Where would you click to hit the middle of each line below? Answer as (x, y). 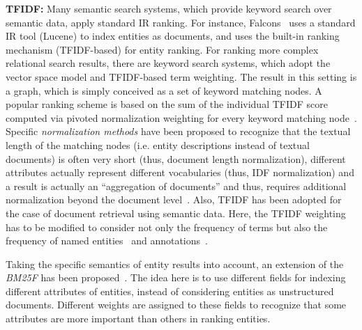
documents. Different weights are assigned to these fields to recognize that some (176, 305)
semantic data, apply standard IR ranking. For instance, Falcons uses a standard (181, 22)
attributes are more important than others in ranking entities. (138, 319)
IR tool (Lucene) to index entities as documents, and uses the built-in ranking (173, 36)
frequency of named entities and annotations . (107, 241)
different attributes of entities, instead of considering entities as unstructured (170, 291)
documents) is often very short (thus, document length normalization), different (176, 158)
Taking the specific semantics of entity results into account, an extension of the (175, 264)
